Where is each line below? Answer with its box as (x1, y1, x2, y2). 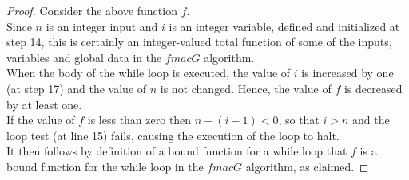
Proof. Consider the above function (6, 2, 177, 18)
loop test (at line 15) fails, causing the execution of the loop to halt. (6, 127, 340, 143)
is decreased (343, 80, 403, 96)
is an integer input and (46, 18, 158, 34)
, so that (278, 112, 320, 128)
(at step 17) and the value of (6, 80, 147, 96)
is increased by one (301, 65, 394, 81)
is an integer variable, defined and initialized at (169, 18, 400, 34)
